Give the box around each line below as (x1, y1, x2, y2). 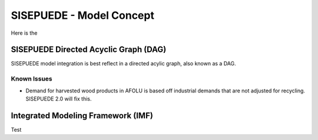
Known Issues (11, 75, 52, 83)
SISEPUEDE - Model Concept (11, 9, 154, 22)
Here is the (11, 29, 38, 36)
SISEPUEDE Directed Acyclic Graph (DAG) (11, 45, 167, 55)
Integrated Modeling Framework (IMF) (11, 111, 153, 121)
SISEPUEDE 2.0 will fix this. (25, 95, 92, 102)
